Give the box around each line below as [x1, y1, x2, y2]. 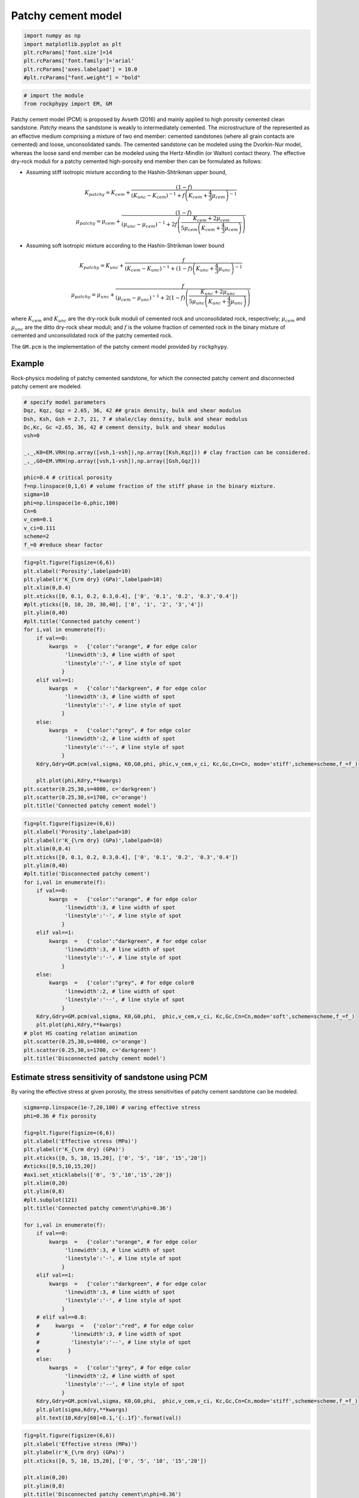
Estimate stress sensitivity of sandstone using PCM [11, 1073, 208, 1083]
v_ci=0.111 [23, 524, 56, 531]
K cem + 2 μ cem [193, 215, 230, 224]
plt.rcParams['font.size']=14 [23, 49, 112, 56]
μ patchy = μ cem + [75, 218, 121, 226]
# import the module [23, 92, 84, 99]
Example [11, 358, 44, 369]
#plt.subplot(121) [23, 1196, 78, 1203]
